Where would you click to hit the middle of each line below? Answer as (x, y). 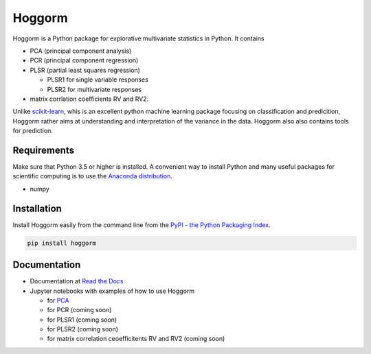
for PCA (58, 300)
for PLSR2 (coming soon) (83, 329)
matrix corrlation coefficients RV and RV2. (89, 99)
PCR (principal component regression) (84, 60)
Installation (37, 208)
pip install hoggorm (61, 243)
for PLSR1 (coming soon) (82, 320)
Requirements (44, 150)
